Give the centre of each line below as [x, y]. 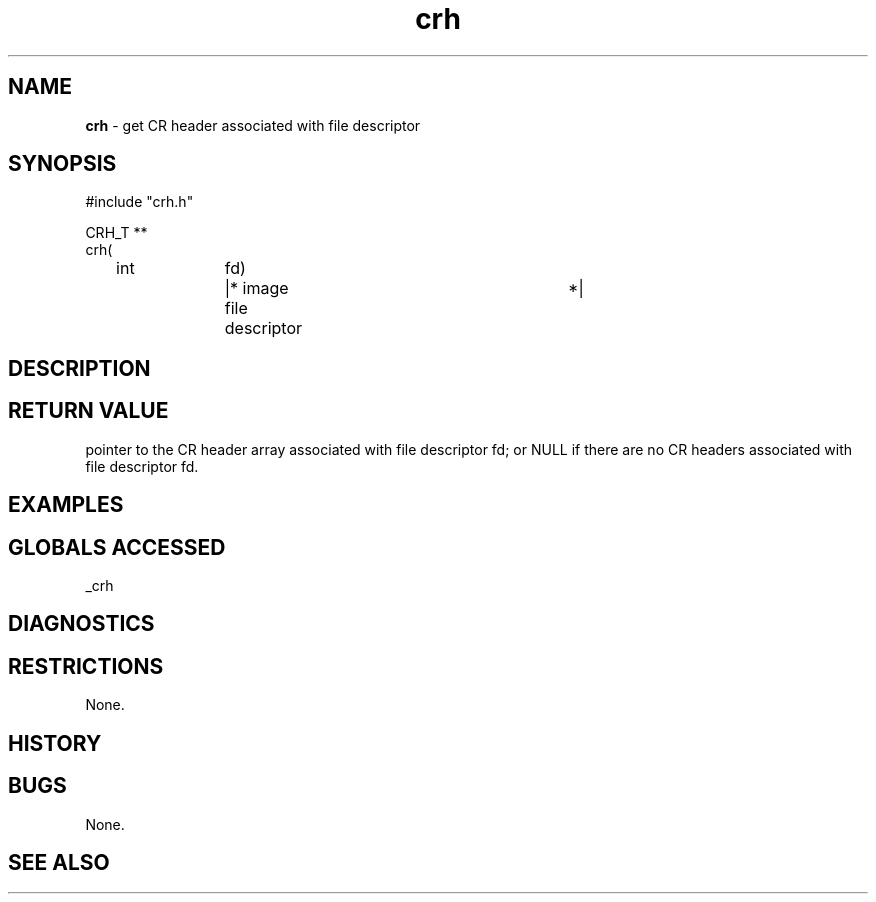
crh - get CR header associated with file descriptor [253, 125]
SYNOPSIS [62, 164]
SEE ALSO [59, 862]
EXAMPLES [66, 505]
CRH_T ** [116, 233]
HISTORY [55, 743]
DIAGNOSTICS [81, 624]
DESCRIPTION [79, 368]
